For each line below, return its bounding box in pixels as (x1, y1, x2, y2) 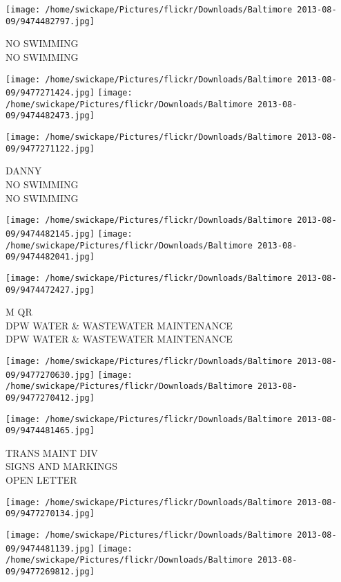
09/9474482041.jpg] (6, 252, 95, 262)
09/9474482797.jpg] (6, 16, 95, 26)
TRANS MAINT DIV (6, 445, 98, 460)
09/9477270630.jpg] (6, 370, 95, 380)
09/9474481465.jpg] (6, 426, 95, 436)
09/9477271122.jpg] (6, 143, 95, 154)
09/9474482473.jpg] (6, 111, 95, 121)
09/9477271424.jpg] (6, 88, 95, 98)
